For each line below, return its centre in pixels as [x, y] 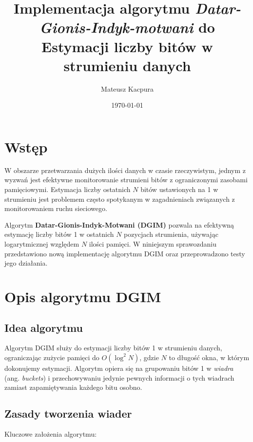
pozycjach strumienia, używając [171, 234]
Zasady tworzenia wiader [68, 413]
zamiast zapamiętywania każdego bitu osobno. [73, 387]
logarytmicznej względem [42, 243]
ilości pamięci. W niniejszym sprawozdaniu [153, 243]
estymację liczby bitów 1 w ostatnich [59, 234]
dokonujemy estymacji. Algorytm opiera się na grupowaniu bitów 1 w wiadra [119, 368]
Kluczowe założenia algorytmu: [51, 433]
